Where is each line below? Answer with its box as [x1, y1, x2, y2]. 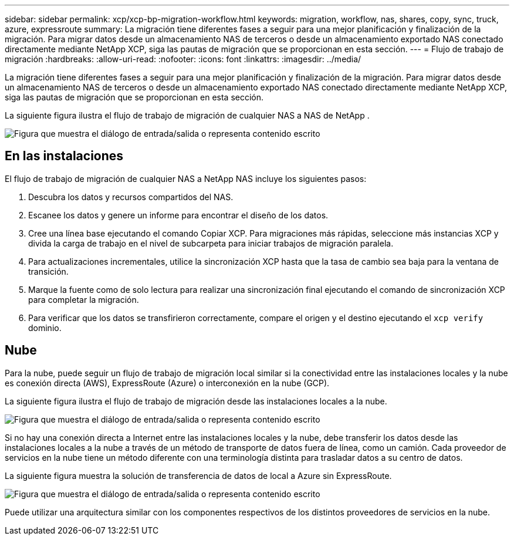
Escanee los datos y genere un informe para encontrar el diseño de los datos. [28, 210, 329, 220]
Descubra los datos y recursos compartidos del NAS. [28, 191, 234, 202]
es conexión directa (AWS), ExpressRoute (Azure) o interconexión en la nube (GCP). [5, 377, 330, 388]
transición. [28, 266, 69, 276]
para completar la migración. [28, 294, 139, 305]
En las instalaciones [5, 148, 124, 164]
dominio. [28, 322, 62, 333]
